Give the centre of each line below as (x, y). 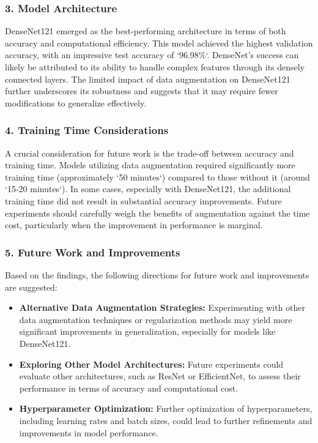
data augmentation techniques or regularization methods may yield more (156, 319)
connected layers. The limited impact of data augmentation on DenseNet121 (148, 79)
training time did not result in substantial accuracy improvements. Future (143, 200)
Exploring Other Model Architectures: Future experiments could (151, 364)
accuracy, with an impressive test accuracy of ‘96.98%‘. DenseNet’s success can (152, 55)
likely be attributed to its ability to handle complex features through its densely (155, 67)
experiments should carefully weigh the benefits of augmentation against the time (157, 213)
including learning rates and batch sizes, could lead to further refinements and (166, 420)
